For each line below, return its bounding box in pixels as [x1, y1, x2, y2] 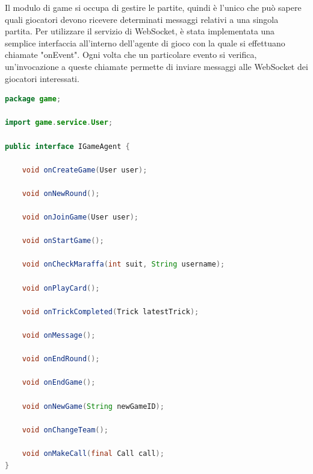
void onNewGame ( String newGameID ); [22, 402, 164, 411]
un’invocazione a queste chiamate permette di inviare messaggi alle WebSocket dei [5, 60, 308, 72]
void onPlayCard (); [22, 283, 100, 292]
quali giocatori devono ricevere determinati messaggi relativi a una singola [5, 13, 279, 25]
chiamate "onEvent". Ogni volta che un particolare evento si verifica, [5, 48, 257, 61]
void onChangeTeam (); [22, 425, 108, 434]
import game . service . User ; [5, 118, 113, 127]
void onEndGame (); [22, 378, 96, 387]
